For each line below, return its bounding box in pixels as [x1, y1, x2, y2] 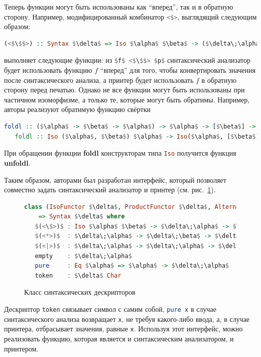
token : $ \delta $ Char [35, 272, 121, 279]
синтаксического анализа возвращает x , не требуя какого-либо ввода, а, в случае [4, 313, 250, 324]
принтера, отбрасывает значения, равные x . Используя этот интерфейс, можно [4, 323, 243, 334]
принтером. [4, 343, 39, 353]
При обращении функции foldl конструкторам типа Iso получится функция [4, 148, 236, 158]
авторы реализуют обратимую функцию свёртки [4, 104, 151, 114]
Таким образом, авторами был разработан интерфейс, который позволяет [4, 174, 226, 185]
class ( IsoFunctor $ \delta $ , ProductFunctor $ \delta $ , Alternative [24, 203, 254, 210]
